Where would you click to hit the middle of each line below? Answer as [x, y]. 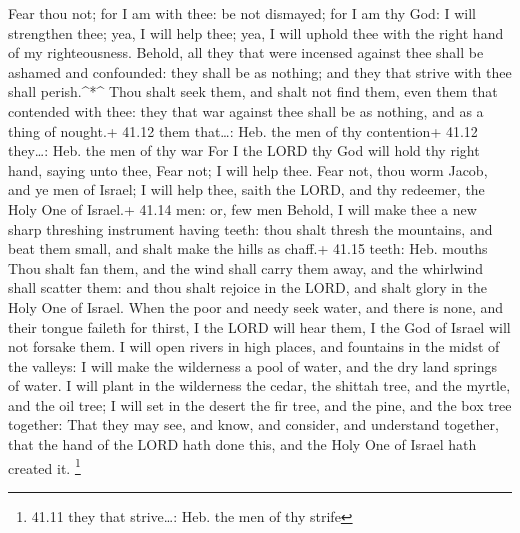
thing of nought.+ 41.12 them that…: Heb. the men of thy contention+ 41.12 [243, 130]
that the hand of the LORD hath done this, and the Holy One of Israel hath [242, 444]
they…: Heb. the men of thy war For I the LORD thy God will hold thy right [244, 150]
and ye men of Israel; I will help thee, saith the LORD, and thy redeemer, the [246, 189]
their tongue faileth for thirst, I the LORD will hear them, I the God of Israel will [259, 326]
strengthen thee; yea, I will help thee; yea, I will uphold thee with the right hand [256, 32]
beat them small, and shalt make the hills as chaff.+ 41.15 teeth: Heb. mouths [248, 248]
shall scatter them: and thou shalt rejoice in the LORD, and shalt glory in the [247, 287]
